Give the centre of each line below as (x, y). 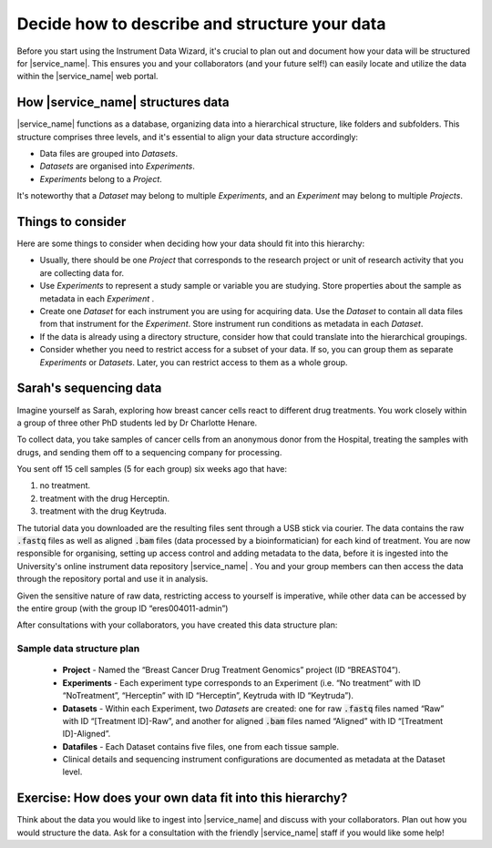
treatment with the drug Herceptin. (105, 498)
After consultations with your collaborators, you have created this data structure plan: (177, 625)
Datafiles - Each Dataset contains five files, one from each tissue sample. (201, 746)
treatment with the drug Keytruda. (103, 511)
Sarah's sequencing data (89, 388)
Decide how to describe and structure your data (201, 24)
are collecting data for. (82, 272)
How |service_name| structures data (123, 102)
